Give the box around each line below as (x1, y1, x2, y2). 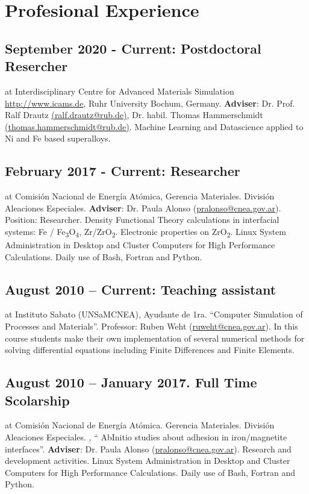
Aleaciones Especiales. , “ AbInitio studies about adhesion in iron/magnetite (5, 431, 287, 443)
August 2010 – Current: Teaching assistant (5, 280, 276, 298)
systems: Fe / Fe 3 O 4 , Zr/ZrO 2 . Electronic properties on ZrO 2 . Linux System (5, 225, 286, 239)
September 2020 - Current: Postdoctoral (5, 39, 261, 57)
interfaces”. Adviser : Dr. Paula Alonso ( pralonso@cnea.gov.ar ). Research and (5, 442, 292, 455)
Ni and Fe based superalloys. (5, 132, 111, 145)
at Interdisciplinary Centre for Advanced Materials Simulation (5, 84, 234, 97)
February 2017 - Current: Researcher (5, 161, 240, 180)
